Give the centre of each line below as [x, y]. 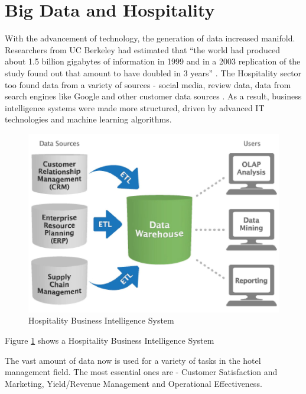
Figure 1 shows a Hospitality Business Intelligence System [110, 340]
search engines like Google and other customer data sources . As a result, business [153, 96]
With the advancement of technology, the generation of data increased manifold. [150, 38]
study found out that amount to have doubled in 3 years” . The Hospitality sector [153, 72]
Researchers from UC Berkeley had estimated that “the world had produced [142, 49]
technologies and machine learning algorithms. [88, 119]
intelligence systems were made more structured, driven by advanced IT [135, 107]
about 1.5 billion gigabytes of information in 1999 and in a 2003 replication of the [153, 61]
